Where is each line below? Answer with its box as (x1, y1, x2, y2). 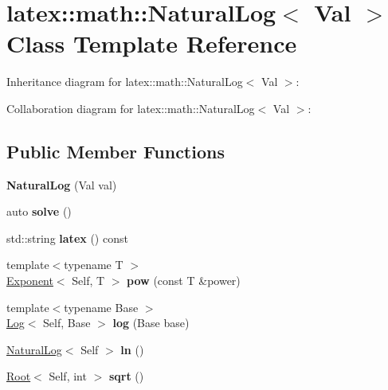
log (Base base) (112, 314, 190, 331)
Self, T (72, 272, 105, 289)
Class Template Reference (6, 27, 297, 60)
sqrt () (108, 368, 144, 384)
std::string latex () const (6, 229, 128, 246)
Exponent (6, 272, 53, 289)
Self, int (49, 368, 87, 384)
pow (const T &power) (127, 272, 241, 289)
